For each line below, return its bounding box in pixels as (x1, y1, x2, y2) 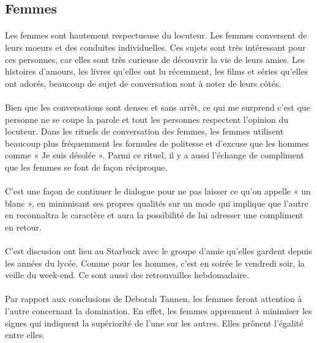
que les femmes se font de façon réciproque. (5, 160, 168, 173)
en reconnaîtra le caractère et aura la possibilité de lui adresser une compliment (5, 208, 304, 221)
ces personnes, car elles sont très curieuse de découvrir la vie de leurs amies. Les (5, 53, 305, 65)
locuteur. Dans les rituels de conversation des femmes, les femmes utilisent (5, 125, 284, 138)
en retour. (5, 220, 42, 233)
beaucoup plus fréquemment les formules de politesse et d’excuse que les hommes (5, 136, 309, 149)
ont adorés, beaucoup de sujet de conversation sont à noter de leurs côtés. (5, 76, 282, 89)
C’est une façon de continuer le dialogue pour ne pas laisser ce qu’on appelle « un (5, 185, 311, 197)
